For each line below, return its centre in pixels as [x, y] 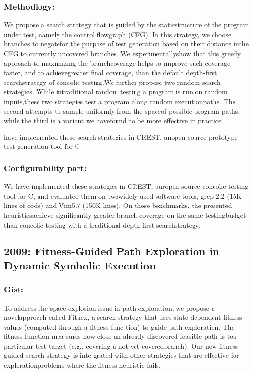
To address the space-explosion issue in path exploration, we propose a [109, 307]
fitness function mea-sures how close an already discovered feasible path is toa [120, 336]
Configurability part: [45, 168]
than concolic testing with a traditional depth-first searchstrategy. [102, 224]
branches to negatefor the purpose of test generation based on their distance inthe [126, 44]
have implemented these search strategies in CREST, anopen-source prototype [121, 136]
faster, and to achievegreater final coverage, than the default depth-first [111, 73]
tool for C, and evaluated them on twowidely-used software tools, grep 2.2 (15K [123, 196]
